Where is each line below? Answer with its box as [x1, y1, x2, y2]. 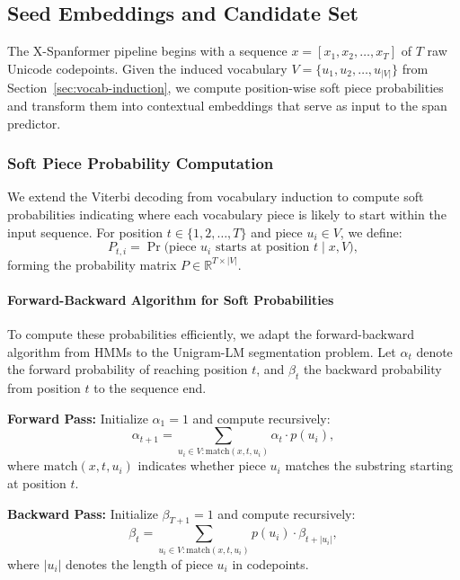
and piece [251, 222, 303, 241]
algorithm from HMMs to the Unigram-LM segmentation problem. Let [7, 342, 396, 361]
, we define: [340, 222, 402, 241]
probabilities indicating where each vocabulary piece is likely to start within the [7, 204, 447, 223]
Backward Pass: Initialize [7, 504, 158, 522]
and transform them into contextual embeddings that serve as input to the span [7, 95, 447, 114]
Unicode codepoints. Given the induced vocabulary [7, 58, 287, 77]
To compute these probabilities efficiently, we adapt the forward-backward [7, 324, 414, 343]
